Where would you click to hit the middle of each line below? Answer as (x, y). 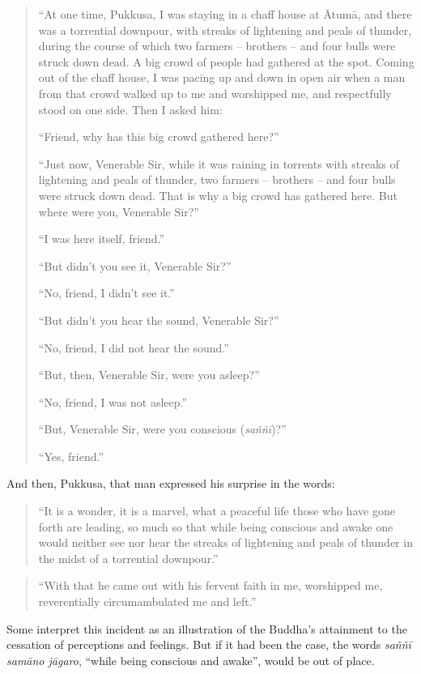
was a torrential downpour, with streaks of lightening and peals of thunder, (225, 30)
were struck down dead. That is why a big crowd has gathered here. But (218, 195)
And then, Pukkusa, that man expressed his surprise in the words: (171, 483)
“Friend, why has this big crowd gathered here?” (159, 137)
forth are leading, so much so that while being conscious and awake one (216, 526)
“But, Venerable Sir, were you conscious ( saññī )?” (162, 429)
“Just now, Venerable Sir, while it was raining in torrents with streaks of (219, 163)
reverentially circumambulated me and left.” (147, 601)
